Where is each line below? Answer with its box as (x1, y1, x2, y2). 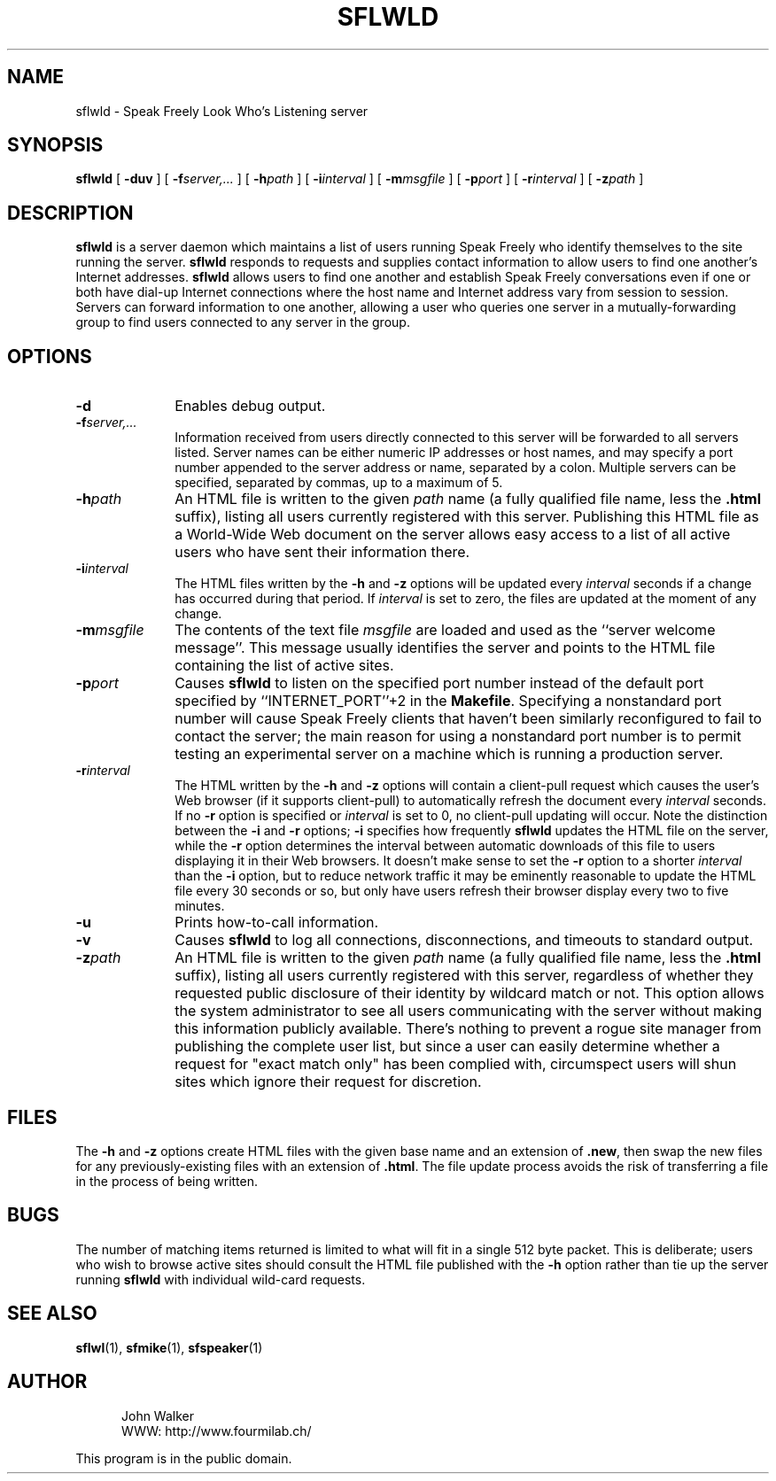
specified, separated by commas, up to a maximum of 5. (175, 475, 503, 491)
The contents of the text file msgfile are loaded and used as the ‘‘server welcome (175, 621, 716, 640)
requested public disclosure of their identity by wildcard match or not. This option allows (175, 984, 764, 1003)
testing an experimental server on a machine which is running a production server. (175, 745, 724, 764)
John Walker (121, 1407, 195, 1423)
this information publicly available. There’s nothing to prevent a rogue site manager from (175, 1020, 762, 1038)
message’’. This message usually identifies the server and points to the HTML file (175, 639, 716, 657)
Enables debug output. (175, 397, 326, 415)
